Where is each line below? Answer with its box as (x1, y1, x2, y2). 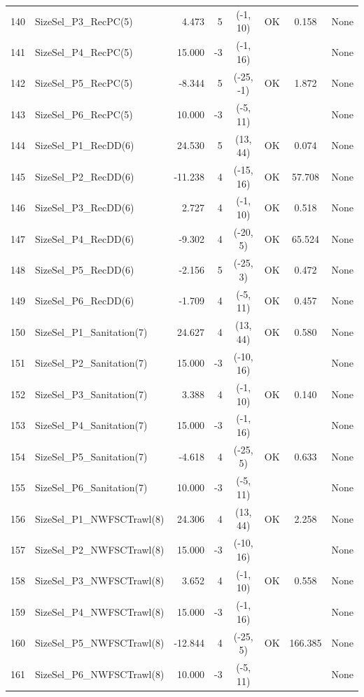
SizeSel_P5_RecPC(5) (35, 76, 133, 90)
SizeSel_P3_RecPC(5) (35, 13, 133, 28)
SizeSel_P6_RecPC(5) (35, 106, 133, 121)
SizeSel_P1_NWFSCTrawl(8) (35, 511, 164, 526)
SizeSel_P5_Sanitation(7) (35, 449, 148, 463)
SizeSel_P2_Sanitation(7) (35, 355, 148, 370)
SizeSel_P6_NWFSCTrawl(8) (35, 666, 164, 681)
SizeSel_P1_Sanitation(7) (35, 324, 148, 339)
